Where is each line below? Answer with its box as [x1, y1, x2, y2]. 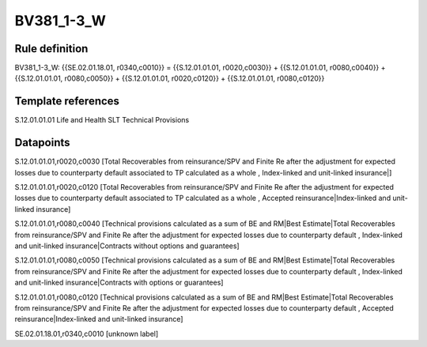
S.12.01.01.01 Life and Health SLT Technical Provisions [14, 115, 190, 125]
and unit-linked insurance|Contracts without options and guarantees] [14, 241, 240, 251]
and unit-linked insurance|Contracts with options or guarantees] [14, 277, 224, 288]
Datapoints [14, 136, 70, 149]
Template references [14, 95, 120, 108]
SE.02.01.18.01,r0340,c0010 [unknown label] [14, 329, 159, 338]
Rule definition [14, 42, 89, 55]
